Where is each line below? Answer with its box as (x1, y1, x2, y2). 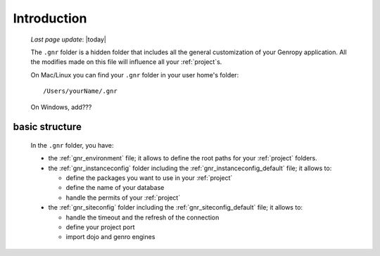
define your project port (65, 223, 135, 231)
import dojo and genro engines (65, 233, 156, 241)
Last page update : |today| (30, 35, 107, 44)
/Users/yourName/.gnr (43, 87, 118, 95)
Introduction (13, 11, 87, 26)
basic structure (13, 121, 82, 133)
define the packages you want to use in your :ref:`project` (65, 174, 233, 182)
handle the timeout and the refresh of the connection (65, 213, 220, 222)
